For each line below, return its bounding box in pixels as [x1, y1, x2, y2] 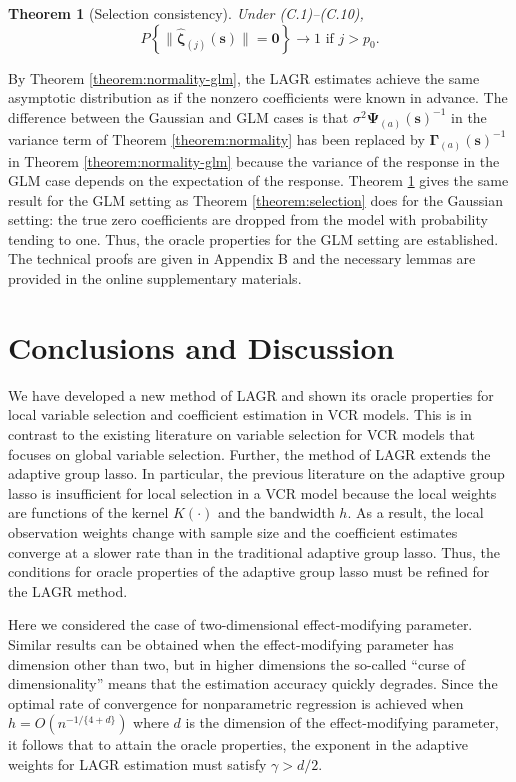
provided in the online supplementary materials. [8, 268, 302, 289]
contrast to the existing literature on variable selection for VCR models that [8, 423, 475, 444]
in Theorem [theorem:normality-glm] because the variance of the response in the [8, 150, 500, 171]
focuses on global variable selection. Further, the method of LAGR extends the [8, 443, 491, 464]
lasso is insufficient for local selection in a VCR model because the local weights [8, 482, 497, 503]
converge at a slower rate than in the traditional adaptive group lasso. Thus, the [8, 541, 501, 562]
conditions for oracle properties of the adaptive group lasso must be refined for [8, 561, 490, 582]
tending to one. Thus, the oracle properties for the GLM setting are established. [8, 228, 499, 249]
